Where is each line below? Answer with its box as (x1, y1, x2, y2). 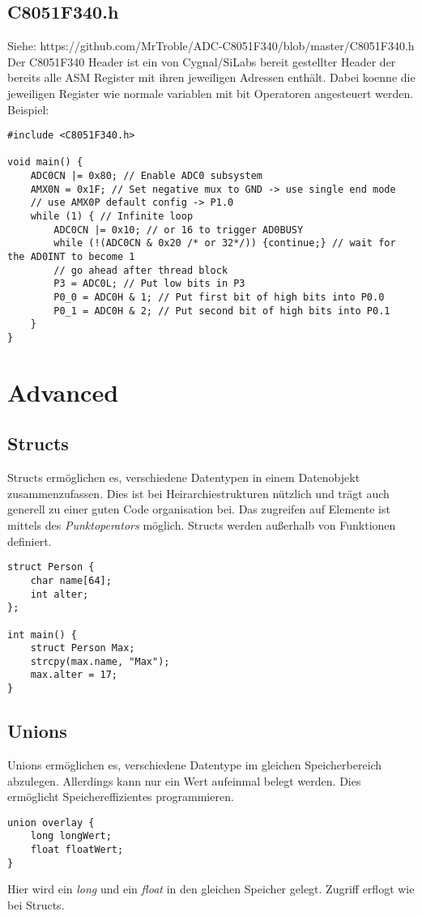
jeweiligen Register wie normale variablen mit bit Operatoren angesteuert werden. (7, 84, 414, 101)
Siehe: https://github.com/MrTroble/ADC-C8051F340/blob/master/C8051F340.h (7, 37, 415, 54)
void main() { (7, 156, 83, 168)
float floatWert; (30, 844, 124, 856)
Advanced (7, 375, 119, 408)
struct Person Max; (30, 642, 135, 654)
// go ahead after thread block (53, 264, 228, 276)
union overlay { (7, 816, 95, 829)
